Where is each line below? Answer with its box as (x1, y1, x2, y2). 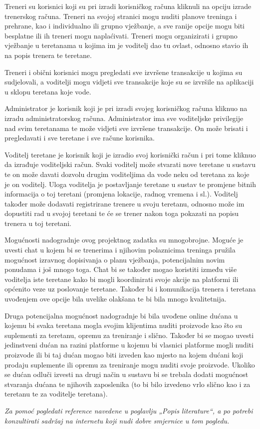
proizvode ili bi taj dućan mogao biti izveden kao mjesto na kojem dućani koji (4, 349, 244, 359)
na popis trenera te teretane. (4, 49, 92, 60)
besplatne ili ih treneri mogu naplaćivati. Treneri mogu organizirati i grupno (4, 30, 238, 40)
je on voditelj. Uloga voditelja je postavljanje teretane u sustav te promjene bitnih (4, 178, 256, 189)
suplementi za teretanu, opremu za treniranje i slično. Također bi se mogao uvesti (4, 329, 254, 340)
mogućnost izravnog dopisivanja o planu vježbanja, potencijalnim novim (4, 254, 225, 264)
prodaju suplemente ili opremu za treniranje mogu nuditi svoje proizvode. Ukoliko (4, 359, 255, 369)
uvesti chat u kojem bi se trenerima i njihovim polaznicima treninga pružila (4, 244, 236, 255)
